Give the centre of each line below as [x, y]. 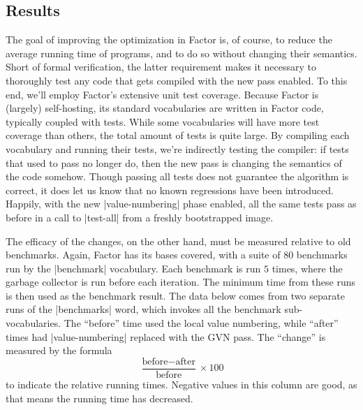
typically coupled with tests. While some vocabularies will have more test [163, 121]
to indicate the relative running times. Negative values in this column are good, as [181, 384]
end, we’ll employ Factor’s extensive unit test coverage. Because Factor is [162, 94]
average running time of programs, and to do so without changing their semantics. [181, 53]
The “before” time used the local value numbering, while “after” [201, 323]
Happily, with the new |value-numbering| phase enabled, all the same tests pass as [181, 204]
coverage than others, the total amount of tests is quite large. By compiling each [178, 135]
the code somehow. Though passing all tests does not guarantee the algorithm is [177, 176]
